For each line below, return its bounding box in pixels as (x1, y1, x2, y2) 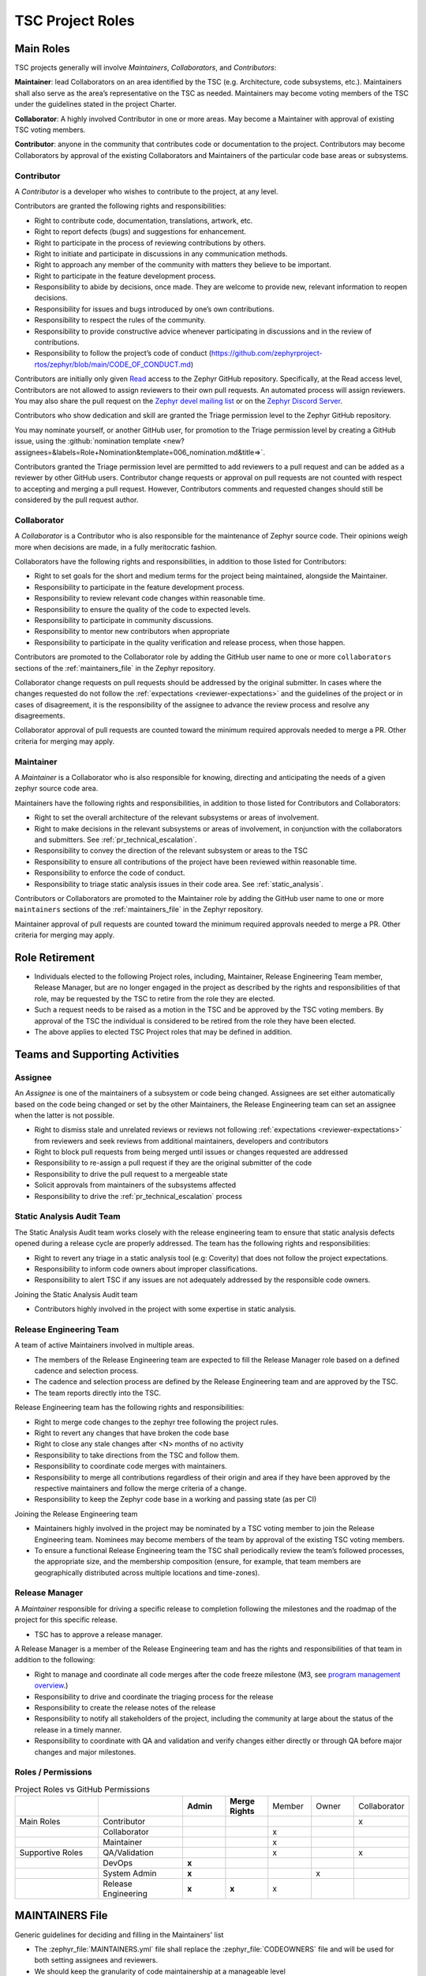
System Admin (103, 1868, 157, 1879)
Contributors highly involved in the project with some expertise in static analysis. (34, 1304, 297, 1314)
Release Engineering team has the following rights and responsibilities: (14, 1403, 245, 1412)
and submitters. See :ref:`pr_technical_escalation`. (34, 835, 197, 844)
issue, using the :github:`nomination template (14, 436, 161, 446)
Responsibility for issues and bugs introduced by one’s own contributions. (34, 304, 275, 314)
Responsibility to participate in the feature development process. (34, 582, 245, 592)
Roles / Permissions (14, 1767, 92, 1778)
